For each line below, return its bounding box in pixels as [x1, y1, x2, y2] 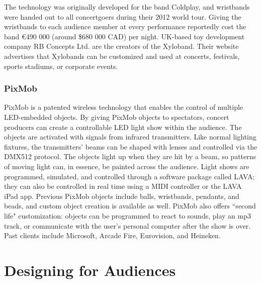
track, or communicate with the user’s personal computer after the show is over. [4, 220, 251, 231]
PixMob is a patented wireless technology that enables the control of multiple [4, 102, 243, 112]
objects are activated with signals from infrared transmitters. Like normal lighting [4, 131, 256, 142]
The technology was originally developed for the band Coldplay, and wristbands [4, 2, 250, 12]
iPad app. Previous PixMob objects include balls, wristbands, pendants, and [4, 190, 239, 201]
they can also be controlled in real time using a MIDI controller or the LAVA [4, 181, 242, 191]
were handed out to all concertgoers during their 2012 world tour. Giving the [4, 11, 241, 22]
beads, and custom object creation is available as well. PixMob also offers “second [4, 200, 256, 211]
